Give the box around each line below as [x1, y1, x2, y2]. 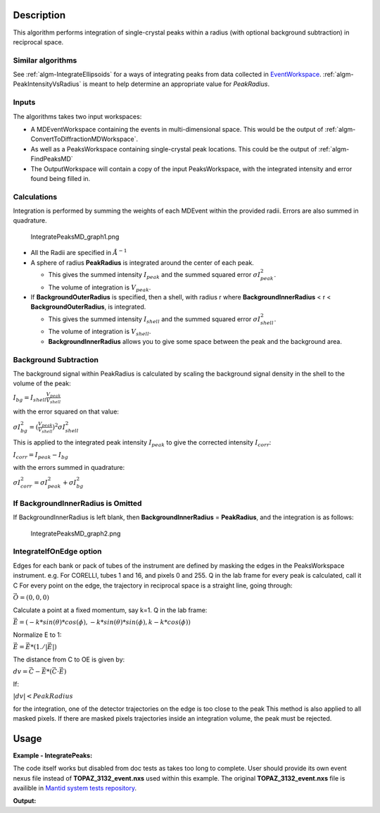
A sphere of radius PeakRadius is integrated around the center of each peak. [30, 258, 255, 267]
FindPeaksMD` [30, 155, 73, 163]
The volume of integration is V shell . [48, 328, 151, 337]
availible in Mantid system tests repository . [13, 784, 137, 793]
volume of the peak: [13, 379, 71, 387]
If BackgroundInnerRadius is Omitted [13, 498, 142, 508]
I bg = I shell [13, 393, 47, 403]
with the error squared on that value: [13, 407, 120, 416]
